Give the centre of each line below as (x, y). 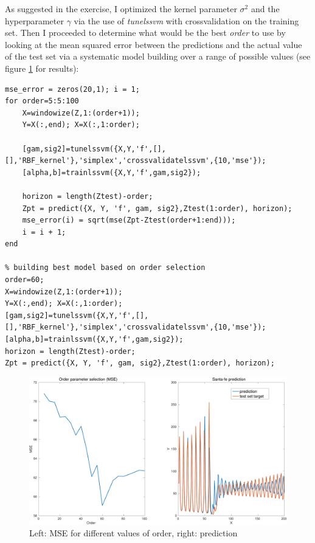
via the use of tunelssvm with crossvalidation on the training (186, 20)
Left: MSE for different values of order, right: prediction (133, 533)
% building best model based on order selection (105, 268)
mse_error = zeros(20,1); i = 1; (72, 89)
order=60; (25, 280)
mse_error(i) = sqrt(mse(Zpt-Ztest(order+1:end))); (129, 220)
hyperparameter (34, 20)
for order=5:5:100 (42, 101)
